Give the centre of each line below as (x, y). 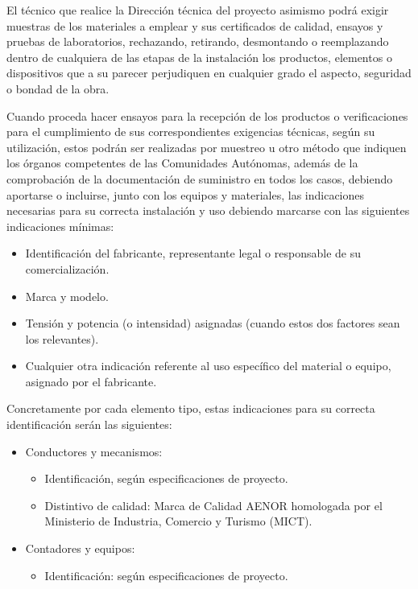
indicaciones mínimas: (60, 226)
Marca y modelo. (67, 296)
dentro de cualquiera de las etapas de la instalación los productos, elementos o (199, 57)
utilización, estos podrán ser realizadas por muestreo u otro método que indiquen (207, 147)
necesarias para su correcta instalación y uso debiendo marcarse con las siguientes (208, 210)
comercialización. (67, 268)
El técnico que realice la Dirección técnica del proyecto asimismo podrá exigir (198, 10)
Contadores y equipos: (80, 548)
